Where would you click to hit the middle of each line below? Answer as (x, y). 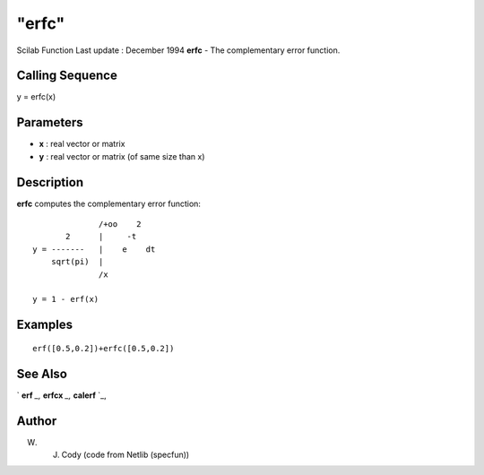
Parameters (50, 122)
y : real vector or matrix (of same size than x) (122, 156)
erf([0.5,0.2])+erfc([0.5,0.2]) (104, 348)
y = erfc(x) (36, 97)
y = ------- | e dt (94, 249)
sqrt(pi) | (77, 262)
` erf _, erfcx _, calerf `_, (61, 395)
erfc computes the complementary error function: (109, 203)
